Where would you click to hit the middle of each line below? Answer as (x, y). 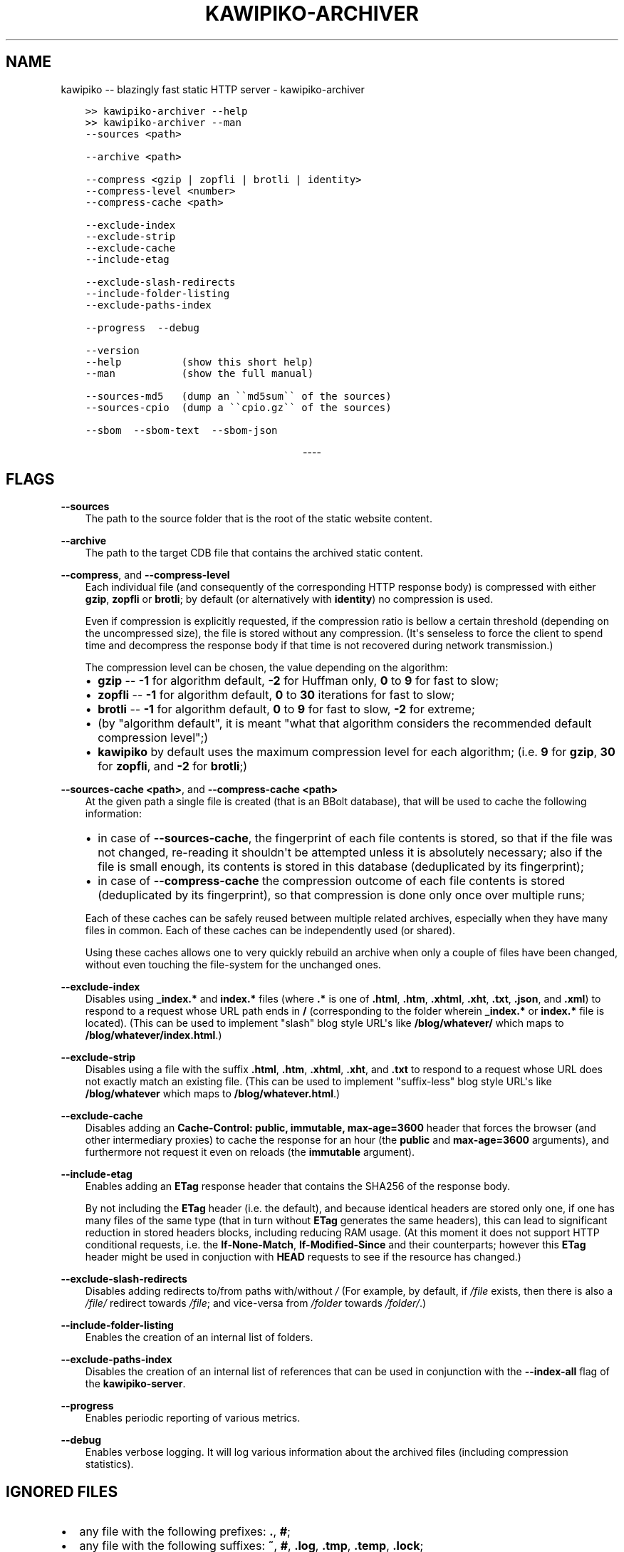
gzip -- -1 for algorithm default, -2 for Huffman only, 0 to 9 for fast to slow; (298, 681)
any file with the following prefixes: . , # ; (185, 1532)
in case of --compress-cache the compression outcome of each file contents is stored (332, 881)
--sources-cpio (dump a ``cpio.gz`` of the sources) (238, 407)
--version (112, 350)
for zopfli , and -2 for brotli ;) (173, 766)
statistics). (109, 1464)
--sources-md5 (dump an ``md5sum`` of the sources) (238, 396)
